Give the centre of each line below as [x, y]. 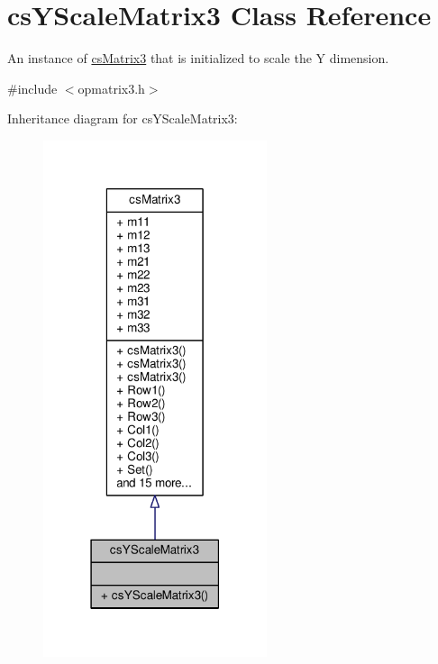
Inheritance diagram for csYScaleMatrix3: [123, 118]
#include [32, 88]
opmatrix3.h [111, 88]
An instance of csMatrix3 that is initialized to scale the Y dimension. [198, 58]
